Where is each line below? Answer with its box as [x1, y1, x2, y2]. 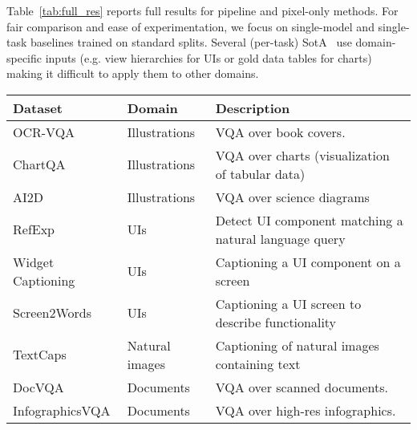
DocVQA [13, 377, 64, 396]
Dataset [13, 98, 63, 117]
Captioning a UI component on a [215, 252, 401, 271]
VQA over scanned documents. [215, 377, 388, 396]
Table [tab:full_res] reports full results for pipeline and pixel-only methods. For [6, 2, 399, 18]
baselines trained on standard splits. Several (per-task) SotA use [30, 34, 352, 51]
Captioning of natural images [215, 335, 379, 355]
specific [6, 49, 43, 66]
